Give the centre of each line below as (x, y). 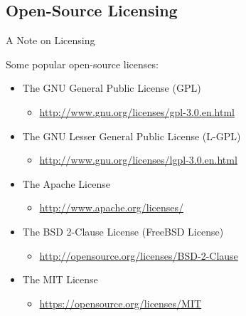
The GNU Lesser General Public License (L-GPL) (132, 136)
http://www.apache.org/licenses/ (112, 207)
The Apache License (66, 183)
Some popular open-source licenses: (82, 64)
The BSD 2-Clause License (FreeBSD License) (123, 231)
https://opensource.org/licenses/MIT (121, 303)
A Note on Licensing (50, 40)
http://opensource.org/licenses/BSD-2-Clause (139, 255)
